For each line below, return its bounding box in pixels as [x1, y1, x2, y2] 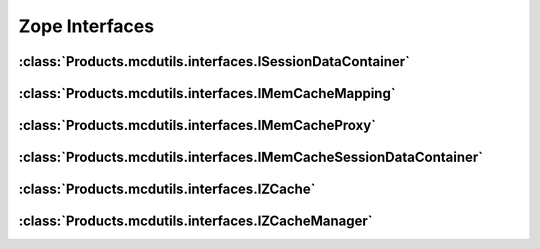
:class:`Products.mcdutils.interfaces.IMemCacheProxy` [18, 117, 377, 134]
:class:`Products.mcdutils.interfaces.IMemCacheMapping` [18, 85, 396, 102]
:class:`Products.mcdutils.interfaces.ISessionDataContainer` [18, 53, 410, 70]
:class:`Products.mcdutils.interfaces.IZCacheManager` [18, 213, 373, 230]
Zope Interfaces [18, 15, 155, 37]
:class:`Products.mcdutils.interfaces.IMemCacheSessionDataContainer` [18, 149, 484, 166]
